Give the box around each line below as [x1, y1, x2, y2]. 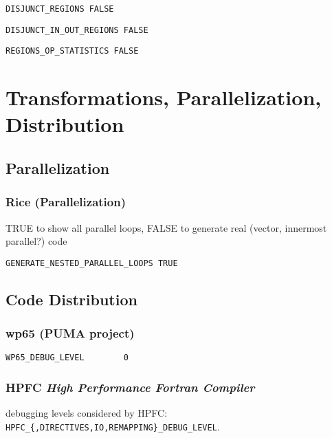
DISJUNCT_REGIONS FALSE [5, 4, 114, 14]
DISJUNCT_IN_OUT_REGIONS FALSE [5, 25, 148, 35]
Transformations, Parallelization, [5, 83, 322, 111]
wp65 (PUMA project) [5, 325, 135, 342]
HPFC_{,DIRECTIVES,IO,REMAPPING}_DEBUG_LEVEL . [5, 419, 220, 433]
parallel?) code [5, 234, 67, 248]
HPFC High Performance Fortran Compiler [5, 378, 255, 395]
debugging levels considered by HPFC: [5, 406, 168, 420]
